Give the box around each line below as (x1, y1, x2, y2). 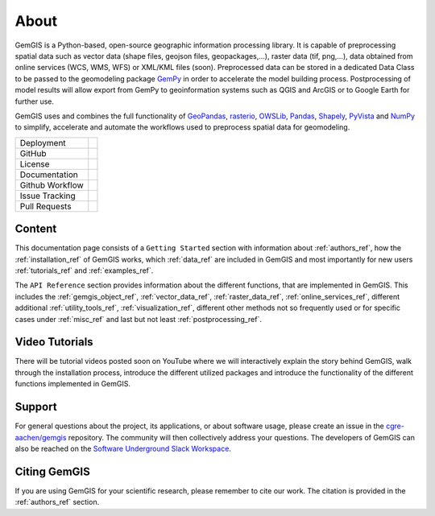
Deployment (19, 137, 66, 148)
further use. (14, 97, 55, 106)
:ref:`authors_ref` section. (14, 497, 100, 507)
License (19, 158, 50, 169)
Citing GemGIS (14, 464, 90, 478)
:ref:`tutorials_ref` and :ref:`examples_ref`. (14, 266, 154, 275)
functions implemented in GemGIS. (14, 379, 130, 389)
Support (14, 400, 57, 414)
